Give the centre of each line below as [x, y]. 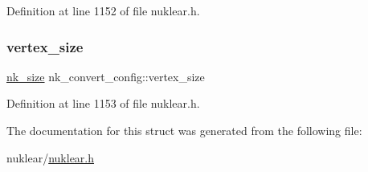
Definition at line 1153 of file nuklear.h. [103, 103]
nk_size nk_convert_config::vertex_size [106, 76]
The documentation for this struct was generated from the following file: [184, 130]
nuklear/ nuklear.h [51, 157]
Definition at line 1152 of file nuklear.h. [103, 10]
